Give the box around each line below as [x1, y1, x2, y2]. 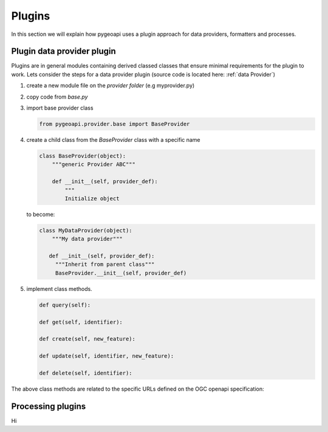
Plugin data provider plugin [11, 46, 117, 57]
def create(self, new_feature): [39, 335, 136, 343]
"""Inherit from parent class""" [55, 261, 155, 268]
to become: [26, 211, 55, 218]
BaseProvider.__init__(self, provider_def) [55, 270, 187, 276]
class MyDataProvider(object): [39, 227, 133, 234]
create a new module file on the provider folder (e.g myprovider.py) [26, 82, 195, 89]
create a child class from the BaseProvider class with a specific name [26, 136, 200, 143]
